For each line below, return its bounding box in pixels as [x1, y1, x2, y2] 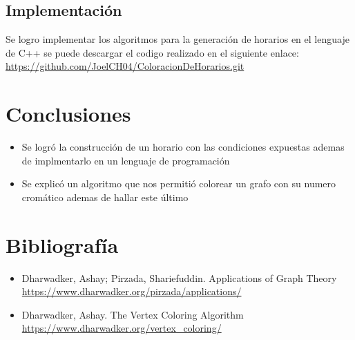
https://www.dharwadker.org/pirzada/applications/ [21, 284, 242, 299]
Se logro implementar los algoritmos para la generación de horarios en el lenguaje [6, 32, 349, 46]
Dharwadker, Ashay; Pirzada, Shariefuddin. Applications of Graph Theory [21, 270, 337, 285]
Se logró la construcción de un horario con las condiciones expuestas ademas [21, 140, 345, 154]
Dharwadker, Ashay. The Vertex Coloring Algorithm [21, 307, 244, 321]
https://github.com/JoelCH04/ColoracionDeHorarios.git [6, 59, 244, 73]
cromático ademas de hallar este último [21, 189, 189, 204]
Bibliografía [6, 230, 119, 258]
